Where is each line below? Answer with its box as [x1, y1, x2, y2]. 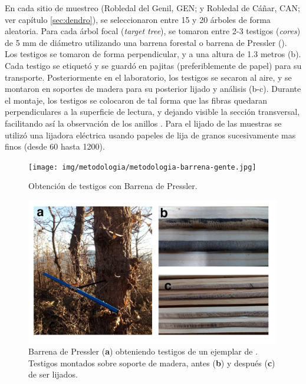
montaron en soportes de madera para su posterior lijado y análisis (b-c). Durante [5, 82, 301, 95]
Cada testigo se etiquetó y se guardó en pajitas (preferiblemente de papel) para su [5, 59, 302, 71]
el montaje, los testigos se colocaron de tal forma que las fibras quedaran [5, 94, 268, 106]
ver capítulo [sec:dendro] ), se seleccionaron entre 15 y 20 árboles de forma [5, 13, 271, 25]
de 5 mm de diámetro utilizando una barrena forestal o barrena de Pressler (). [5, 36, 287, 48]
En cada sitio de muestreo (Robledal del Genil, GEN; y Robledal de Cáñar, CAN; [5, 2, 300, 14]
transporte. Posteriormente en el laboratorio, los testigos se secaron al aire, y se [5, 71, 292, 83]
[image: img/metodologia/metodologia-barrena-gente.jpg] [28, 163, 256, 171]
